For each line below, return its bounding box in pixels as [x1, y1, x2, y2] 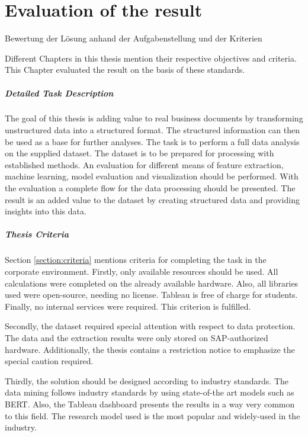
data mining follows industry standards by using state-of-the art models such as [5, 386, 294, 399]
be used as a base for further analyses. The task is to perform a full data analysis [5, 135, 300, 147]
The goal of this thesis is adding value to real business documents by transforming [5, 112, 303, 124]
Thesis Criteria [5, 228, 69, 240]
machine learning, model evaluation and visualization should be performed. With [5, 170, 299, 182]
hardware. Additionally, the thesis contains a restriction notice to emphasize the [5, 343, 295, 355]
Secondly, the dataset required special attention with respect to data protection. [5, 320, 296, 332]
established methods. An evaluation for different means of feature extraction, [5, 158, 284, 171]
